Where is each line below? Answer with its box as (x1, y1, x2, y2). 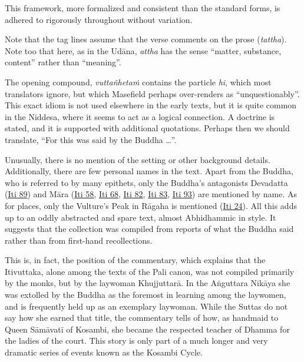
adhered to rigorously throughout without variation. (5, 13, 193, 25)
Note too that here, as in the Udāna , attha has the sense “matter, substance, (5, 44, 282, 57)
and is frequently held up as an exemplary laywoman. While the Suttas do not (5, 300, 288, 312)
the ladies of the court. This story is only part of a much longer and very (5, 334, 268, 347)
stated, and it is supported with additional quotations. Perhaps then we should (5, 122, 290, 134)
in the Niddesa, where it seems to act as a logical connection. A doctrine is (5, 110, 275, 122)
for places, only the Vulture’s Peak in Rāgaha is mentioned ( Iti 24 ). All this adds (5, 199, 297, 211)
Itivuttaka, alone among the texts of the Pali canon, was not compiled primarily (5, 265, 295, 277)
